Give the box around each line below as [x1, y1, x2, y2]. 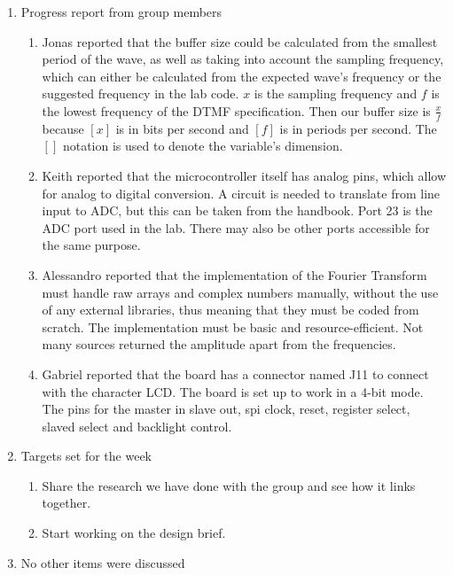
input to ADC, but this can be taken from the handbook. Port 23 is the [42, 201, 433, 220]
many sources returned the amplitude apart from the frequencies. [42, 335, 396, 354]
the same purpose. [42, 236, 141, 254]
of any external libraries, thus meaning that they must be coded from [42, 300, 419, 319]
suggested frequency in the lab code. [42, 84, 239, 103]
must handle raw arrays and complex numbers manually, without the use [42, 283, 439, 301]
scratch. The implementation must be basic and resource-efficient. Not [42, 317, 424, 336]
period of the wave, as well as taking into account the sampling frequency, [42, 50, 444, 68]
